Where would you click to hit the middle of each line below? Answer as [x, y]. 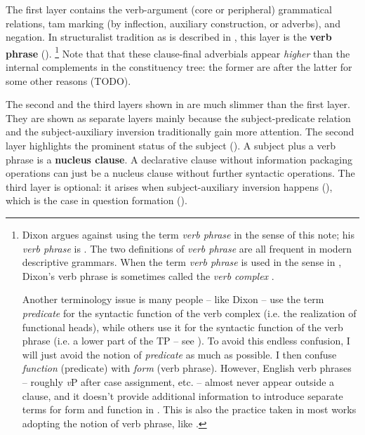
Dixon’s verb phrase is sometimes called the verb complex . [148, 275]
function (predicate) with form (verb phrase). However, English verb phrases [187, 368]
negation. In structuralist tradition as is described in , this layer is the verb [169, 37]
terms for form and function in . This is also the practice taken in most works [189, 409]
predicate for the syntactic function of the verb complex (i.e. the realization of [189, 313]
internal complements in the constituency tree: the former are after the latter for [179, 67]
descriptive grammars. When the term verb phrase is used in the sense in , [182, 262]
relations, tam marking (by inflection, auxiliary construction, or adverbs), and [173, 23]
